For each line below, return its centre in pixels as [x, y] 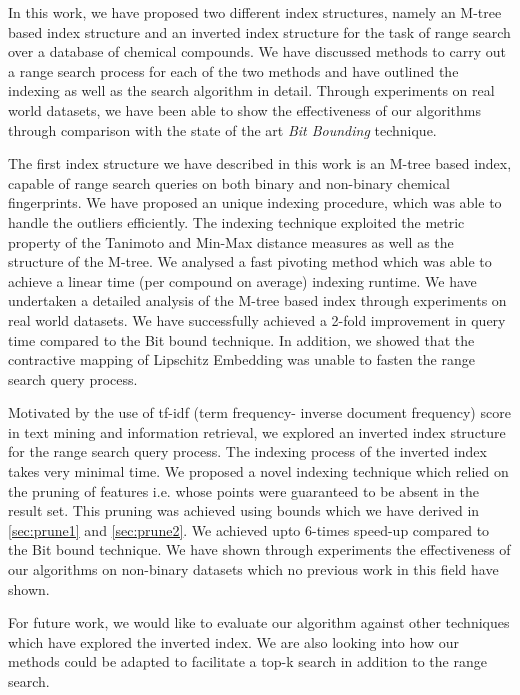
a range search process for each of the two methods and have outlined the [233, 70]
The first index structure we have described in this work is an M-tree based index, [260, 163]
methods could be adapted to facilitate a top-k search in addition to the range [247, 661]
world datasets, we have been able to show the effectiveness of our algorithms [245, 109]
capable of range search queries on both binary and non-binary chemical [229, 182]
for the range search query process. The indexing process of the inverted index [247, 451]
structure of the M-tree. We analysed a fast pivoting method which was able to [250, 261]
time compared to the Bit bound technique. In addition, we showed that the [241, 339]
